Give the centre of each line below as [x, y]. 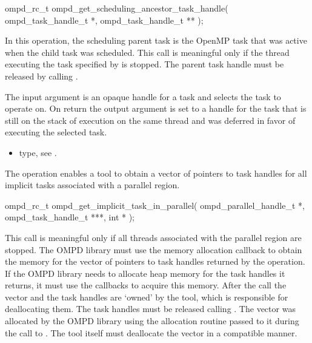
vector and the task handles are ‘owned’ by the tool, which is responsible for [147, 297]
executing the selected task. [56, 132]
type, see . [38, 152]
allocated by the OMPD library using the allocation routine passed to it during [152, 321]
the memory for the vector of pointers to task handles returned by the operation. [155, 261]
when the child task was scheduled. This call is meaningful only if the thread [147, 52]
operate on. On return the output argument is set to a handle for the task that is [156, 108]
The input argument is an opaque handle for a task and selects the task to [143, 96]
